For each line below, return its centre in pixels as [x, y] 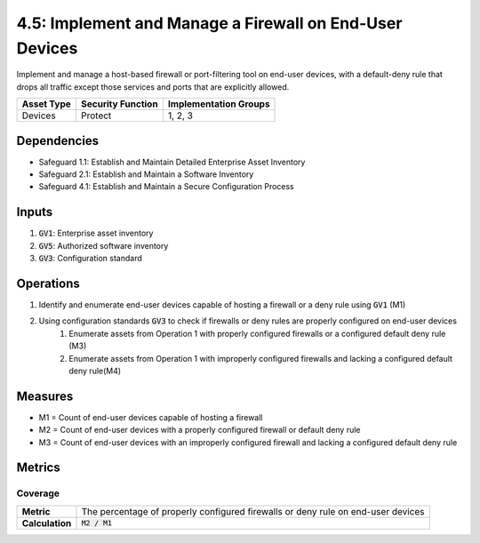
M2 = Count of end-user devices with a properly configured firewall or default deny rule [200, 430]
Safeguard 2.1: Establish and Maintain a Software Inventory [146, 174]
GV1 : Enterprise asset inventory [96, 233]
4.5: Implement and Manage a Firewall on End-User [209, 23]
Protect [96, 116]
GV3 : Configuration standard [90, 259]
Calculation [47, 523]
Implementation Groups [219, 104]
